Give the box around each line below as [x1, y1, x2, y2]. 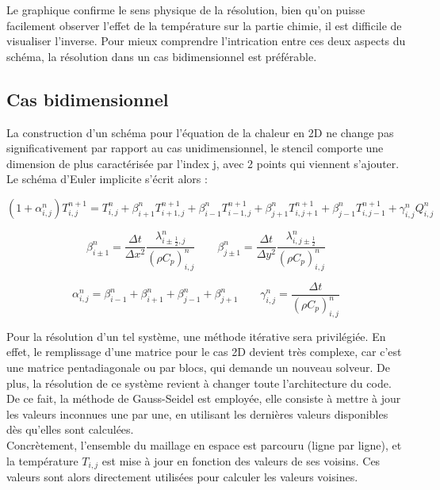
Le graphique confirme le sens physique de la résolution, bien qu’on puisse [6, 2, 365, 17]
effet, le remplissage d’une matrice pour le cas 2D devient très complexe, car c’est [6, 343, 402, 360]
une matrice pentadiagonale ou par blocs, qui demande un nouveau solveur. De [6, 358, 390, 375]
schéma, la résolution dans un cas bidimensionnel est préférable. [6, 48, 317, 64]
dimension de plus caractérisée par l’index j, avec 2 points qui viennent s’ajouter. [6, 155, 400, 171]
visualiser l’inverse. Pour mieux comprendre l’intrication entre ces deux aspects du [6, 33, 406, 49]
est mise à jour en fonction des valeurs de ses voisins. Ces [101, 452, 381, 469]
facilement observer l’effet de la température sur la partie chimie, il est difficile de [6, 17, 402, 33]
